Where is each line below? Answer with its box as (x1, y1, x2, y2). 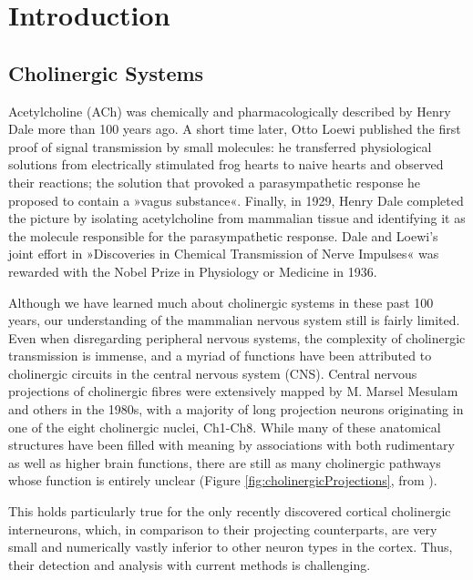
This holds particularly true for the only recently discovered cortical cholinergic (8, 502, 451, 521)
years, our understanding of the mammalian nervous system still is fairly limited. (8, 310, 460, 330)
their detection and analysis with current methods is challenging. (8, 555, 371, 574)
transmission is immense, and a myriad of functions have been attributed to (8, 346, 432, 365)
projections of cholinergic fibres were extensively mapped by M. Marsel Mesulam (8, 382, 458, 401)
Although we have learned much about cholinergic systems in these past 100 (8, 292, 434, 311)
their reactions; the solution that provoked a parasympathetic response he (8, 172, 421, 191)
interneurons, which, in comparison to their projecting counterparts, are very (8, 519, 437, 538)
